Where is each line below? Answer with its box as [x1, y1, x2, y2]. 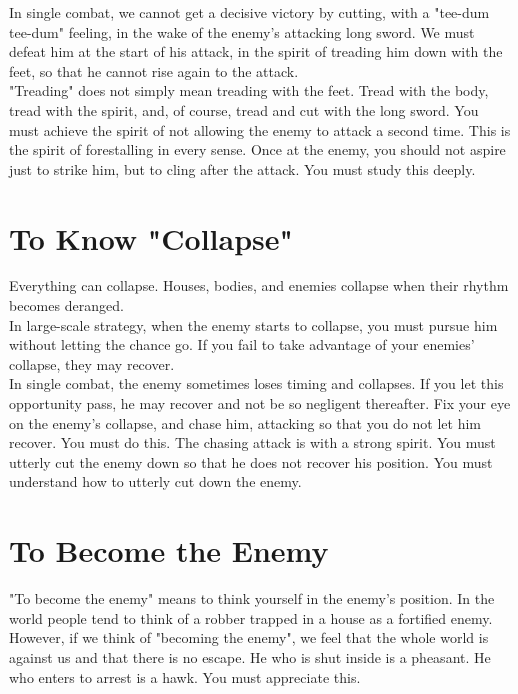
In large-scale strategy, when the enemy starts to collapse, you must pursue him [9, 314, 498, 335]
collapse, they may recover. [9, 353, 175, 374]
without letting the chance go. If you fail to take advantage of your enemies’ [9, 334, 475, 355]
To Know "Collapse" [9, 217, 294, 258]
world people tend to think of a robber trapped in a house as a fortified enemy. [9, 607, 493, 628]
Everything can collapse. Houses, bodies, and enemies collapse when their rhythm [9, 275, 509, 296]
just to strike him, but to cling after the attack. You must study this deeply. [9, 158, 476, 179]
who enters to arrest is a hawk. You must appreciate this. [9, 666, 361, 687]
